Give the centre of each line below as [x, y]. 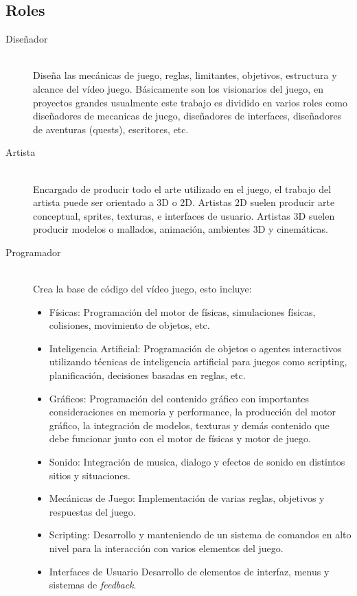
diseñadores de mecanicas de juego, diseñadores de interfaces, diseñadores [187, 116]
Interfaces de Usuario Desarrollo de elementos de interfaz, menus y [189, 571]
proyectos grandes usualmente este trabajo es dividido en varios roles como [191, 102]
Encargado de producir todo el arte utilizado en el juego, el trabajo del [182, 188]
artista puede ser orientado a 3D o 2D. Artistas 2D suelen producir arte [184, 202]
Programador [33, 252]
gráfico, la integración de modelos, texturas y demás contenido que [189, 425]
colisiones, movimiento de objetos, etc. [129, 325]
